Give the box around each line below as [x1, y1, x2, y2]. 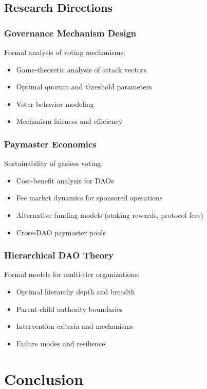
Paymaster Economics [4, 137, 97, 150]
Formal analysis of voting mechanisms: [4, 47, 125, 57]
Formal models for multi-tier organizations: [4, 269, 140, 280]
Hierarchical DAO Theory [4, 249, 114, 262]
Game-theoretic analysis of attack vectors [16, 64, 146, 75]
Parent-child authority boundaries [16, 303, 123, 314]
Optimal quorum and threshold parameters [16, 81, 152, 92]
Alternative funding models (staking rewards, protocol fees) [16, 209, 203, 220]
